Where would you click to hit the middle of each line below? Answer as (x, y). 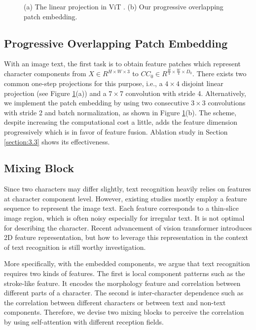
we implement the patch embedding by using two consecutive (96, 103)
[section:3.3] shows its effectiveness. (57, 141)
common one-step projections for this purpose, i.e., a (83, 83)
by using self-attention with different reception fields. (84, 322)
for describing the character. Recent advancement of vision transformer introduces (128, 227)
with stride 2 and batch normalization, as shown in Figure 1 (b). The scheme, (120, 112)
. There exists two (219, 73)
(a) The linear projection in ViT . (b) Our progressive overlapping (124, 6)
